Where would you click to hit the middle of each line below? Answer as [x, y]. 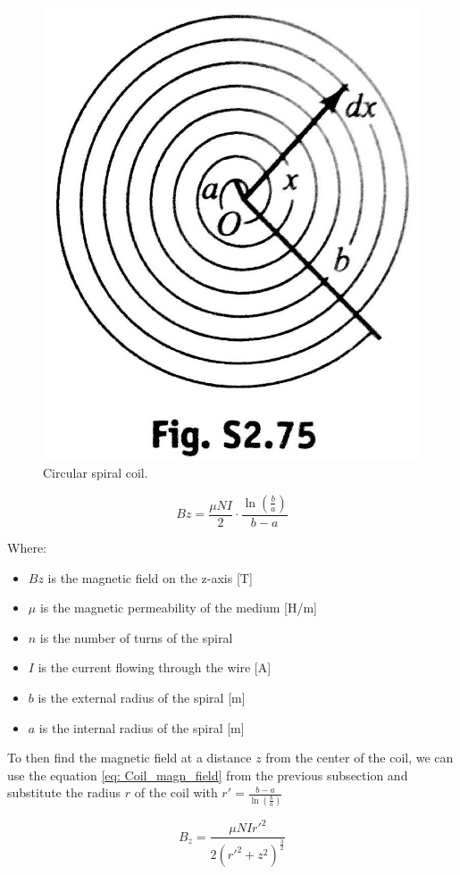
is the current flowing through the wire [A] [155, 667]
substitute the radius [64, 792]
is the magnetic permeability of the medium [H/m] [178, 608]
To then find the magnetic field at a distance [130, 758]
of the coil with [176, 792]
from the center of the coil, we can [360, 758]
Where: [27, 547]
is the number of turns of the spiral [136, 637]
